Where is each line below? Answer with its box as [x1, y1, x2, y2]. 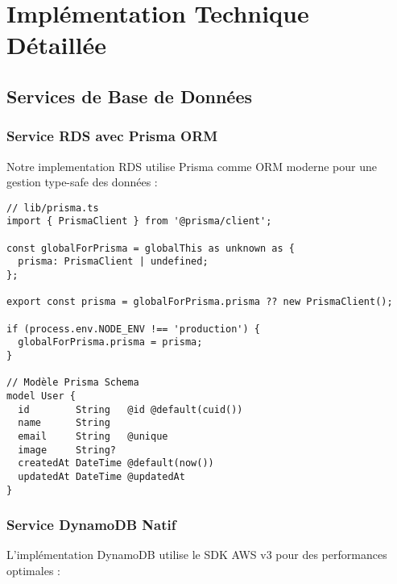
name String [18, 417, 110, 429]
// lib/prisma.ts [6, 202, 99, 214]
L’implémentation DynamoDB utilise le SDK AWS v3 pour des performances [6, 546, 387, 563]
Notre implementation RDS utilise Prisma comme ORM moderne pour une [6, 157, 377, 174]
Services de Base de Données [6, 83, 252, 108]
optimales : [6, 562, 60, 578]
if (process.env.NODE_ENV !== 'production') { [6, 323, 260, 335]
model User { [6, 390, 76, 402]
